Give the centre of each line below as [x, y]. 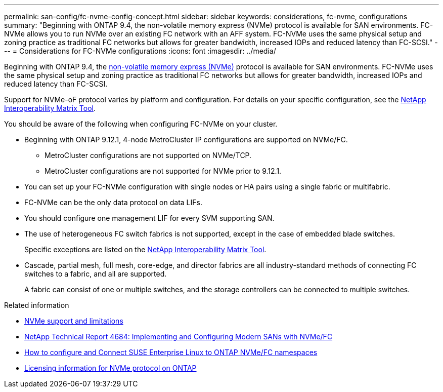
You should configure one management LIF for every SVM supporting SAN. [149, 218]
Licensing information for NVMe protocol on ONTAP [110, 368]
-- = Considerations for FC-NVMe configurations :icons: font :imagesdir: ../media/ [140, 51]
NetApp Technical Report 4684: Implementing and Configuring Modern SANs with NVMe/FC [179, 337]
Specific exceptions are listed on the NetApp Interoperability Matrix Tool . [145, 249]
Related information [37, 305]
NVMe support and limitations [74, 321]
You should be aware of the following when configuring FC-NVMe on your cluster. [141, 124]
